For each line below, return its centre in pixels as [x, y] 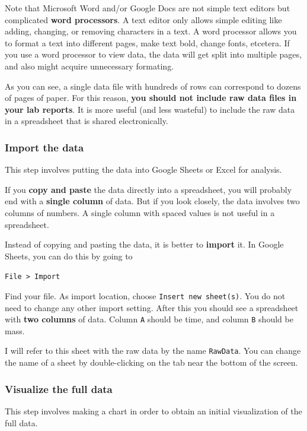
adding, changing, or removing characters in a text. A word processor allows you [151, 31]
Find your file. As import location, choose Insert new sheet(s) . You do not [145, 295]
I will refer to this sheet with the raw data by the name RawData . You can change [153, 351]
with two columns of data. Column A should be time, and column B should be [149, 319]
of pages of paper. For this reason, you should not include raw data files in [151, 98]
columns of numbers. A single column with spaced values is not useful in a [140, 212]
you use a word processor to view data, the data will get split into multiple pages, [153, 54]
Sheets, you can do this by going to [69, 256]
